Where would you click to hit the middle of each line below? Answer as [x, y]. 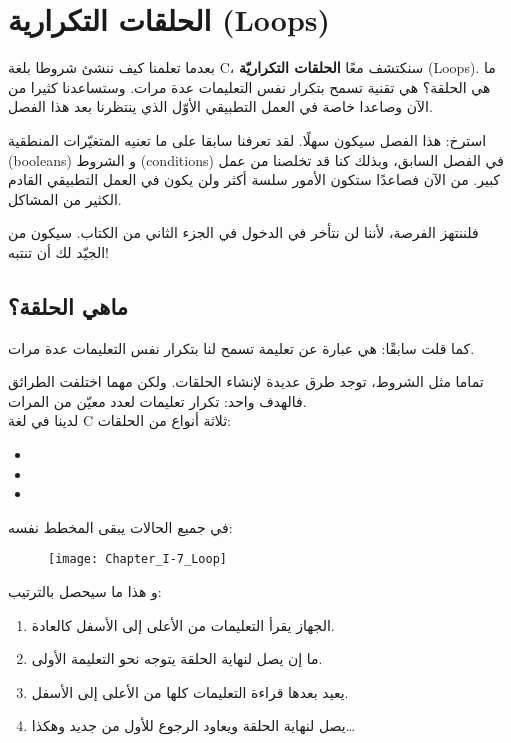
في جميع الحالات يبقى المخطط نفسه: [120, 526]
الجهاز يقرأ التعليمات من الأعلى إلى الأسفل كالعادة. [183, 624]
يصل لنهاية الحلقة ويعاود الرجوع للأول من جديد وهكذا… [193, 725]
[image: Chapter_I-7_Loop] [137, 559]
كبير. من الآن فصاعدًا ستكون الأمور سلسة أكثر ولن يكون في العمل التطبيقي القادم [254, 179]
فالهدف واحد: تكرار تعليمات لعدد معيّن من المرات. [157, 400]
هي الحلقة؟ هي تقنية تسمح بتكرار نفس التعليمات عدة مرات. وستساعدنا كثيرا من [249, 86]
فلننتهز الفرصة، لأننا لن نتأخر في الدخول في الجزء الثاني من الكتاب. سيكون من [243, 232]
